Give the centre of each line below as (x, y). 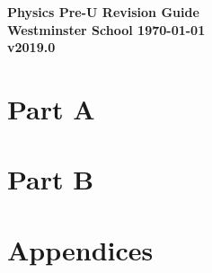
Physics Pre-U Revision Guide (103, 12)
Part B (51, 179)
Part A (51, 108)
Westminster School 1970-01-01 (106, 29)
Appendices (80, 249)
